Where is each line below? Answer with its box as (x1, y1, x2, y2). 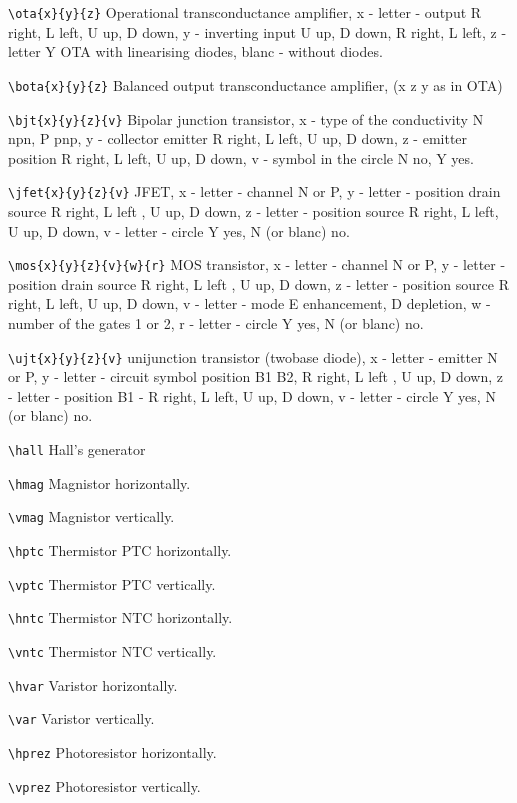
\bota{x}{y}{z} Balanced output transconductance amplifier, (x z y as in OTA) (8, 74, 503, 95)
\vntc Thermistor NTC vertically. (8, 641, 217, 661)
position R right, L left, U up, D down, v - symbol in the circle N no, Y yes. (8, 147, 474, 168)
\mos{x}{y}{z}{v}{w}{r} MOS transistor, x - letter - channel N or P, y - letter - (8, 254, 506, 275)
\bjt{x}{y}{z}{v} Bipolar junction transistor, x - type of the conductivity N (8, 108, 484, 129)
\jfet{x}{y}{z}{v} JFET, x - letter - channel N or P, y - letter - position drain (8, 181, 501, 202)
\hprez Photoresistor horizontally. (8, 741, 217, 762)
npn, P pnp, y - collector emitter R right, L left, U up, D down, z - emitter (8, 128, 468, 149)
